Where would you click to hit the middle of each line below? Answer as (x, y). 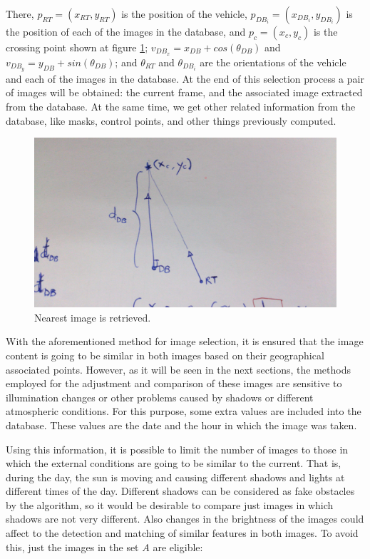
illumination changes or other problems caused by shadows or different (160, 397)
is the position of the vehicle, (184, 14)
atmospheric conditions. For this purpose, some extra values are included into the (184, 411)
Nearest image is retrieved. (93, 317)
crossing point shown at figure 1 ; (77, 47)
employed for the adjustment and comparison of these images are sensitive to (174, 383)
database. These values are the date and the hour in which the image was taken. (181, 425)
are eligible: (178, 547)
